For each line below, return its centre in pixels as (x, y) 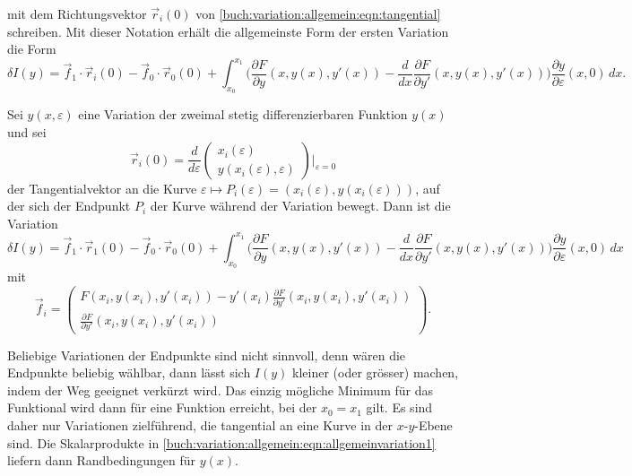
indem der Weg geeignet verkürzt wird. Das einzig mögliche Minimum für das (220, 389)
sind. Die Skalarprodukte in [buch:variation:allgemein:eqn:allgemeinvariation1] (221, 442)
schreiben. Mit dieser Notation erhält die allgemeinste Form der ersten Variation (228, 31)
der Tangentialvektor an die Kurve (102, 188)
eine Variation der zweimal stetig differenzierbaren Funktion (243, 114)
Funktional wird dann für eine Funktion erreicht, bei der (162, 407)
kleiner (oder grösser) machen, (376, 372)
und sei (27, 132)
